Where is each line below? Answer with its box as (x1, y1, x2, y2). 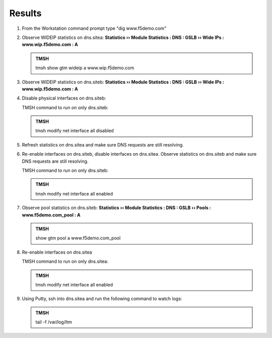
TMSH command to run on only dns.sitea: (22, 258, 108, 265)
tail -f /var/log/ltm (35, 319, 73, 325)
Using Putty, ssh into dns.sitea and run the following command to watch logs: (22, 296, 182, 302)
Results (9, 8, 42, 19)
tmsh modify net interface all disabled (35, 128, 114, 134)
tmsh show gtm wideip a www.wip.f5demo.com (35, 65, 134, 71)
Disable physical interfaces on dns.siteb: (22, 95, 106, 101)
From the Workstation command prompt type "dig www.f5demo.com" (22, 25, 167, 31)
